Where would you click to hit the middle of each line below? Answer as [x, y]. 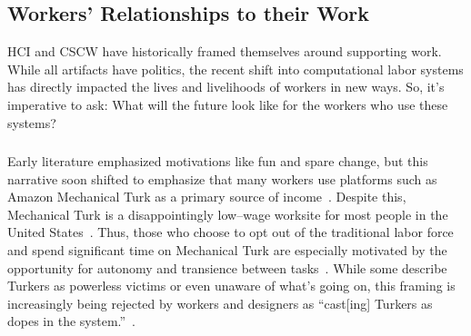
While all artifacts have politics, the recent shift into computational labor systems [235, 69]
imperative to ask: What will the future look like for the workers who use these [228, 104]
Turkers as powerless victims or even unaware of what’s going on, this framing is [231, 286]
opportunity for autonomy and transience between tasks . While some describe [227, 267]
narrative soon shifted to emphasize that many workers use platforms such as [222, 178]
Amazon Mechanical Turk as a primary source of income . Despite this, [207, 197]
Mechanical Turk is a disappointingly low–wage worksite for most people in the [228, 214]
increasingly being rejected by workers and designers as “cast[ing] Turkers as [220, 303]
